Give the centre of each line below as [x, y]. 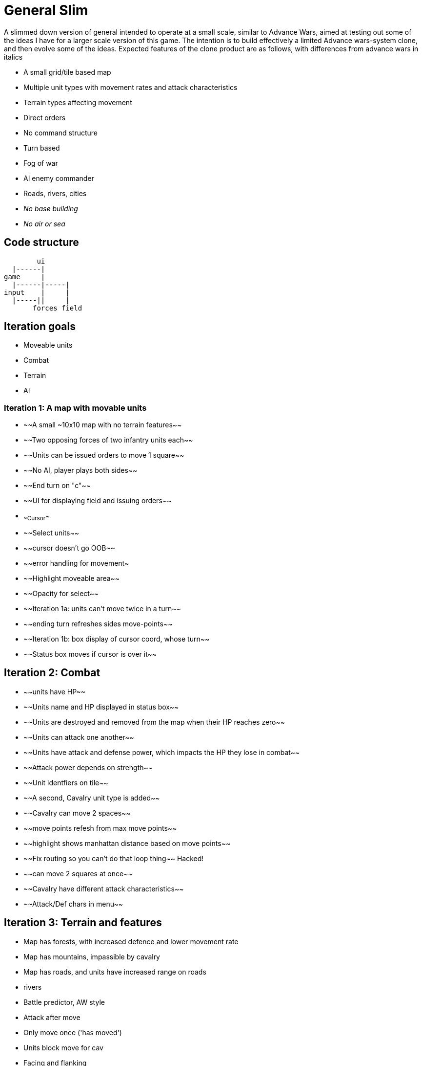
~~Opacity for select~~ [61, 593]
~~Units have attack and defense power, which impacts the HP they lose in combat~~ [162, 752]
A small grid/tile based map [67, 72]
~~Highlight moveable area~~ [72, 578]
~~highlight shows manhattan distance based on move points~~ [127, 843]
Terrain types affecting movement [78, 102]
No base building [51, 208]
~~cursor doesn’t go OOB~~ [69, 548]
